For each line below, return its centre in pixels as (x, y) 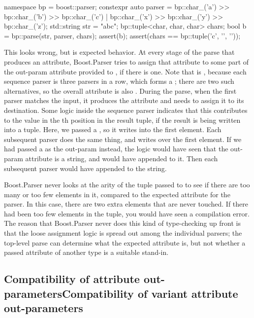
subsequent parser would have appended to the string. (85, 168)
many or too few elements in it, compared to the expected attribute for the (117, 194)
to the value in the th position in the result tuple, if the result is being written (122, 120)
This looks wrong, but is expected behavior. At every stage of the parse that (119, 52)
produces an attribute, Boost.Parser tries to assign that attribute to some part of (127, 61)
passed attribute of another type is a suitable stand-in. (86, 252)
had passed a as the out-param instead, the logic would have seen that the (116, 149)
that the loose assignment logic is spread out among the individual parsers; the (123, 233)
